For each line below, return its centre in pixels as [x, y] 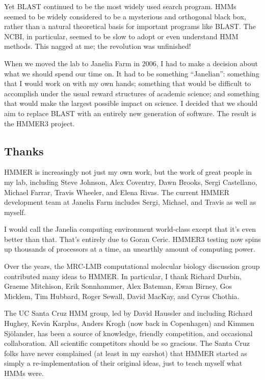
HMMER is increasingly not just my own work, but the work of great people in [128, 172]
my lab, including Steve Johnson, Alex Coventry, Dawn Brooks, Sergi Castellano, [131, 182]
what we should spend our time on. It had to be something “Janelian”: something [132, 73]
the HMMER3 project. [39, 123]
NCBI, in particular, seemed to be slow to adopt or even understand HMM [121, 36]
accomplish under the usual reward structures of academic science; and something [132, 93]
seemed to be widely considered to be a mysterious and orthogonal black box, [125, 16]
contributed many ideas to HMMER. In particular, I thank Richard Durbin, [123, 276]
